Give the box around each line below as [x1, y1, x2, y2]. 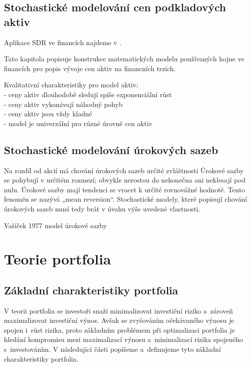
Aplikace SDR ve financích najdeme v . [4, 37, 122, 47]
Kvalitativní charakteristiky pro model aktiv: [4, 79, 139, 90]
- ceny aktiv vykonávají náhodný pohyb [4, 99, 123, 109]
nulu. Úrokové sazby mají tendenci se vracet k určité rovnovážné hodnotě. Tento [4, 184, 245, 194]
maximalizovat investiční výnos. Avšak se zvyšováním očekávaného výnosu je [4, 315, 234, 325]
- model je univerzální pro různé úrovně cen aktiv [4, 118, 152, 128]
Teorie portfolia [4, 249, 111, 269]
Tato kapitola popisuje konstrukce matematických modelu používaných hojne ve [4, 53, 245, 64]
